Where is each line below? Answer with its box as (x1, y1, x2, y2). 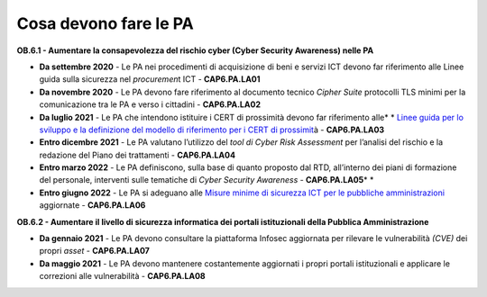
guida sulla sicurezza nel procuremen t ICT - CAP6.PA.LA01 (39, 74, 261, 85)
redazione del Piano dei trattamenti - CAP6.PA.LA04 (39, 149, 236, 160)
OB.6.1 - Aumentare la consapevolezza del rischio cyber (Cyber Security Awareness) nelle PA (16, 45, 374, 56)
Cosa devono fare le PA (16, 13, 194, 33)
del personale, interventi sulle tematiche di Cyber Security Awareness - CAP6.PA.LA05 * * (39, 175, 374, 185)
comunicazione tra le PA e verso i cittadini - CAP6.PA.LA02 (39, 99, 262, 110)
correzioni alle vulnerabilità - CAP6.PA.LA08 (39, 271, 207, 282)
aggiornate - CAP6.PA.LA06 (39, 200, 146, 211)
